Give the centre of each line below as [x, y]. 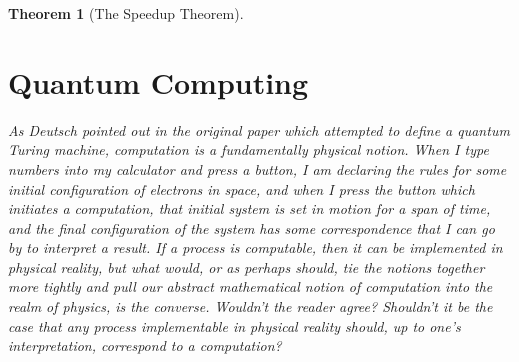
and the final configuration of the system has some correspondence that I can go [251, 227]
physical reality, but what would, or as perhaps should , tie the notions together [246, 266]
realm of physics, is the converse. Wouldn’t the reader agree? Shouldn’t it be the [250, 306]
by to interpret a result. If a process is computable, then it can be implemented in [255, 247]
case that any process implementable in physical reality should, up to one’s [234, 325]
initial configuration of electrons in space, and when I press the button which [241, 188]
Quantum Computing [158, 81]
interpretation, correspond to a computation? [145, 345]
